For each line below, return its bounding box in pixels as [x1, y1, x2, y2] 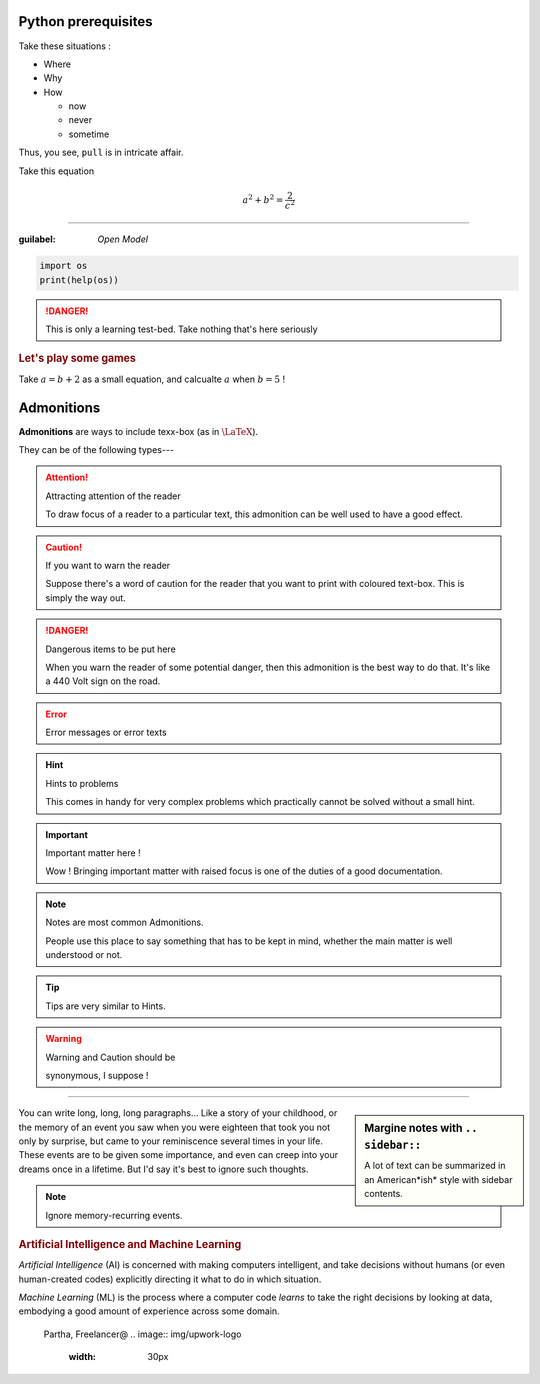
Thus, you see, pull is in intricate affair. [18, 146, 184, 159]
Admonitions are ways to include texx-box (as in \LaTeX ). [18, 425, 259, 437]
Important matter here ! [45, 847, 141, 859]
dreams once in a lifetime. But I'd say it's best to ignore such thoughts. [18, 1163, 309, 1175]
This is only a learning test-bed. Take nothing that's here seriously [45, 323, 319, 335]
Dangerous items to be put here [45, 643, 177, 655]
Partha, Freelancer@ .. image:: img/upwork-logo [43, 1328, 242, 1340]
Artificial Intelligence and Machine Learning [18, 1238, 242, 1252]
